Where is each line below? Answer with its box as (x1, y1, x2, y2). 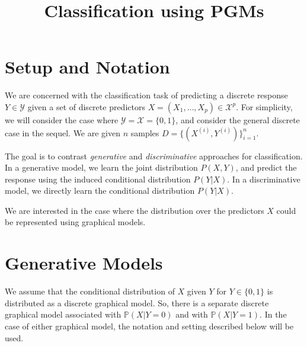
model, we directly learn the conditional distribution (5, 184, 195, 197)
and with (175, 308, 208, 321)
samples (130, 126, 159, 139)
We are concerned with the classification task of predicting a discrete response (5, 89, 288, 101)
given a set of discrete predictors (27, 100, 145, 113)
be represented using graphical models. (5, 216, 146, 228)
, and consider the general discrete (175, 113, 300, 126)
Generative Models (5, 251, 163, 275)
